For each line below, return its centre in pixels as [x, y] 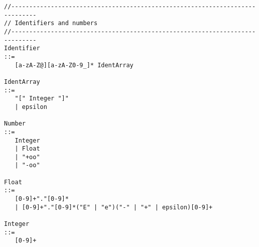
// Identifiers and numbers [51, 23]
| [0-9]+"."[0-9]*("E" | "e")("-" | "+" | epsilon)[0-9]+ [114, 207]
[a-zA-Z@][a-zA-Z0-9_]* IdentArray [74, 65]
